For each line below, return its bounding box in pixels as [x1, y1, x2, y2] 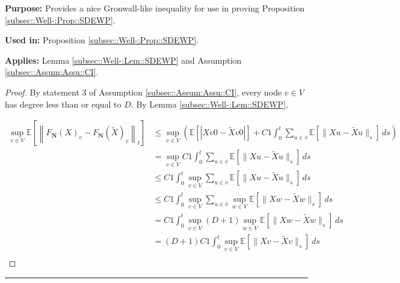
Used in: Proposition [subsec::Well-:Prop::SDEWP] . [5, 34, 199, 46]
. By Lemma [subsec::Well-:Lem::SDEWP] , [131, 97, 288, 110]
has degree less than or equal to [5, 97, 122, 110]
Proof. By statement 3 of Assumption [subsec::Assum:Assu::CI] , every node [5, 85, 282, 98]
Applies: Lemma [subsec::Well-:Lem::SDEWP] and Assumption [5, 53, 242, 66]
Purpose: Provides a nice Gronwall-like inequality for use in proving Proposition [5, 2, 305, 14]
